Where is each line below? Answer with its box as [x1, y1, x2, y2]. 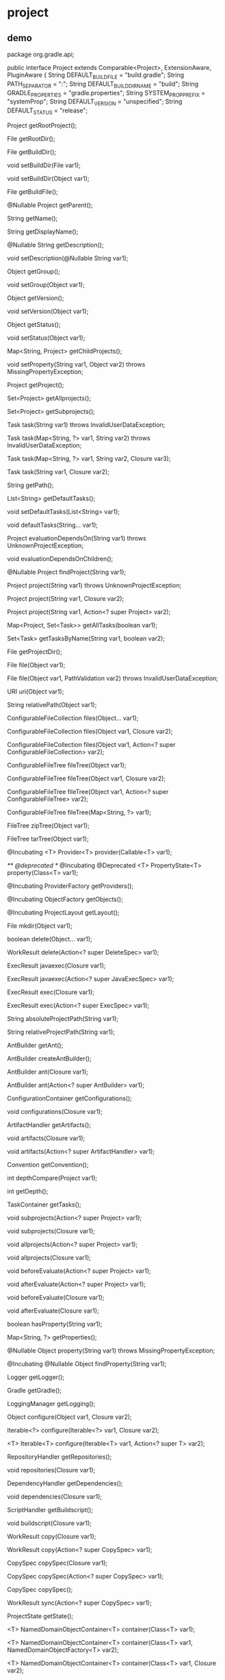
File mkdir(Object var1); [7, 922, 73, 930]
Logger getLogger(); [7, 1372, 65, 1381]
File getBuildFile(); [7, 187, 58, 196]
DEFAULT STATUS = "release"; [7, 106, 88, 116]
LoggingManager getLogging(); [7, 1399, 96, 1407]
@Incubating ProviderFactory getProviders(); [7, 882, 134, 890]
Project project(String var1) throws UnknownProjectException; [7, 581, 182, 589]
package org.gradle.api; [7, 50, 75, 58]
